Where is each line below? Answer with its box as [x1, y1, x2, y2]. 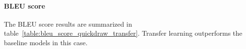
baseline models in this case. [4, 37, 88, 47]
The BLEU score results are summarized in [4, 19, 132, 29]
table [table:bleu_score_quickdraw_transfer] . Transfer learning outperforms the [4, 28, 243, 38]
